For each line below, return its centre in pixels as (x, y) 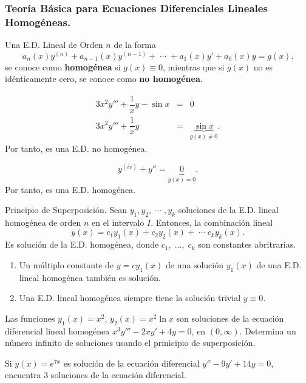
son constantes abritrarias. (247, 244)
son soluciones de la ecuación (230, 318)
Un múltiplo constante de (66, 264)
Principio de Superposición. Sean (66, 210)
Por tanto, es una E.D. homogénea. (70, 189)
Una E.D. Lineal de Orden (54, 45)
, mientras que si (194, 66)
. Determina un (268, 330)
